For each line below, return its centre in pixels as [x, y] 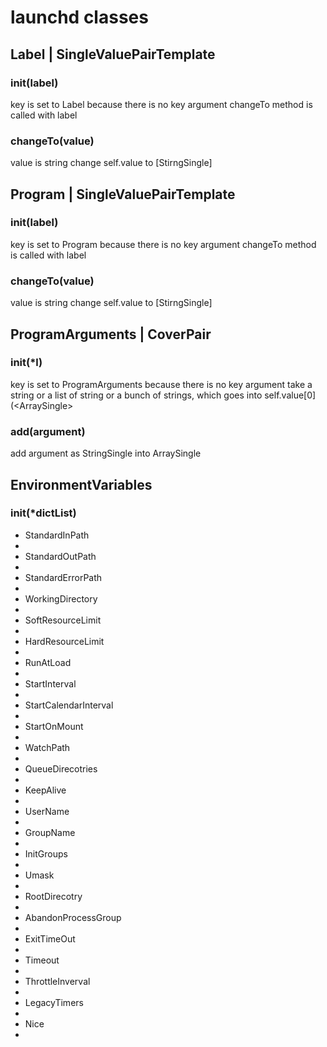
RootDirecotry [53, 896]
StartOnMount [54, 726]
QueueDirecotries [61, 768]
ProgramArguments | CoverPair [111, 334]
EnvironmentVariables [81, 484]
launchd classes [79, 17]
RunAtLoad [48, 662]
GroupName [50, 832]
